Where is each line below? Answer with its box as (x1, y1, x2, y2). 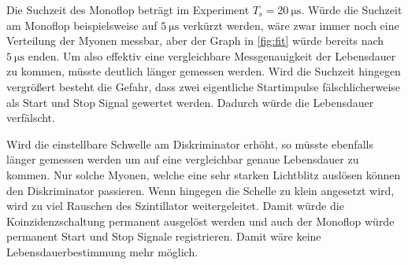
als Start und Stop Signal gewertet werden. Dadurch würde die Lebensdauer (6, 94, 374, 110)
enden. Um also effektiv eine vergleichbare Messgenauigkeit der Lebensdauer (28, 47, 396, 64)
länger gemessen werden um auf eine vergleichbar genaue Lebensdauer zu (6, 151, 359, 167)
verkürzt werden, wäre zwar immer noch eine (182, 17, 399, 33)
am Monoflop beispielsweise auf (6, 17, 158, 33)
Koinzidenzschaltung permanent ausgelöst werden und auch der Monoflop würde (6, 212, 395, 229)
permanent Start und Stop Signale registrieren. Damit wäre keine (6, 228, 321, 245)
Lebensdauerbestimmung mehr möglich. (6, 243, 198, 259)
